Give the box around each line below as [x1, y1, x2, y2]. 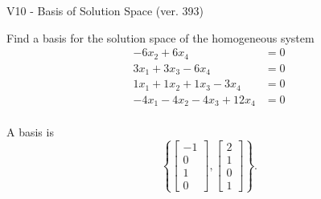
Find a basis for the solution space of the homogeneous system [6, 29, 315, 46]
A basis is [6, 124, 54, 140]
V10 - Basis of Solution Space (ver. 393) [6, 2, 204, 18]
